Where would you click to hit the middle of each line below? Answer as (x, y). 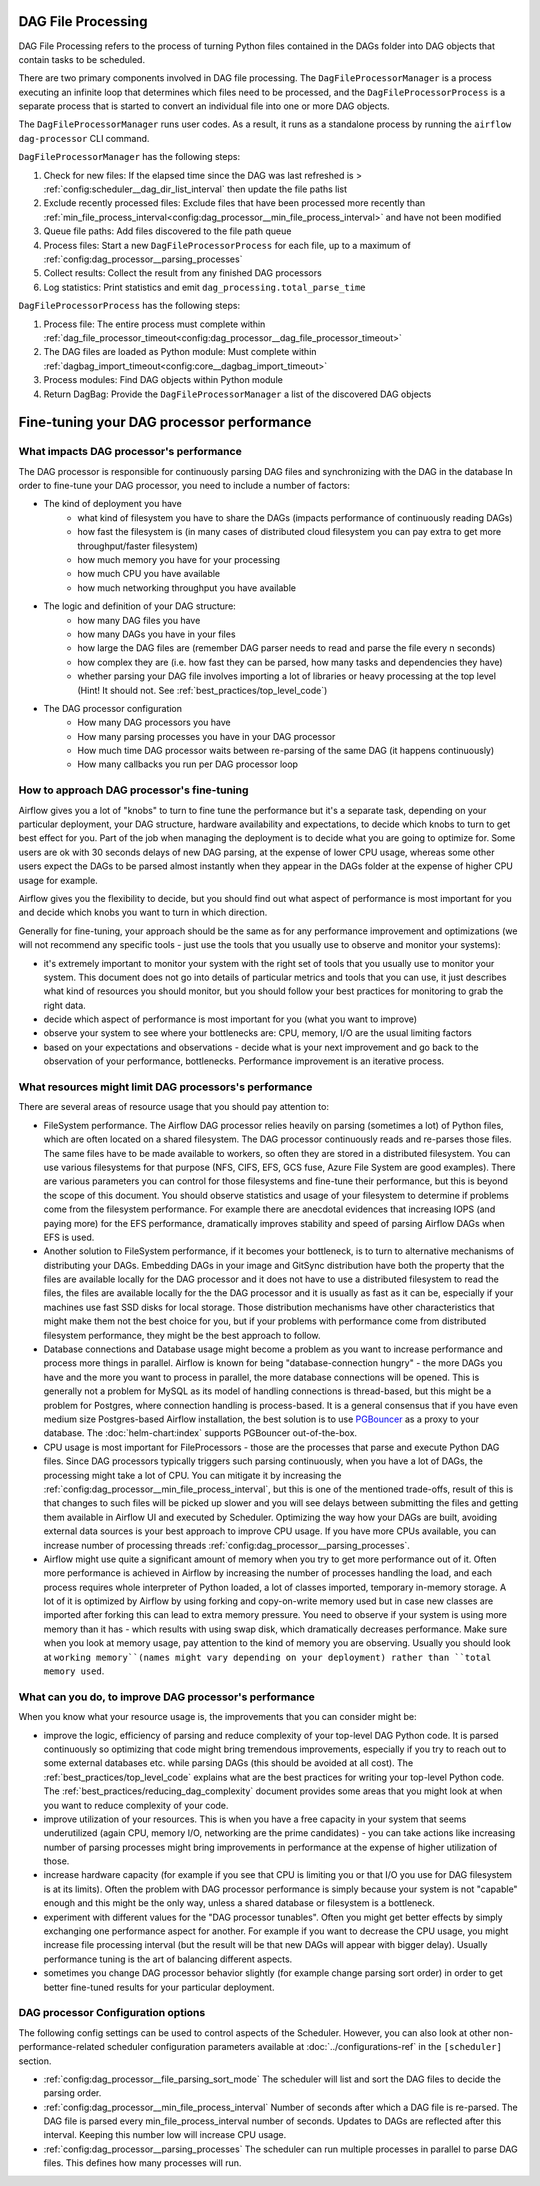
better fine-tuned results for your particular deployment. (159, 1987)
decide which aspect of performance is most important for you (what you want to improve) (230, 1019)
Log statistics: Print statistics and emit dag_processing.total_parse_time (204, 287)
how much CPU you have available (149, 574)
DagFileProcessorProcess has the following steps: (129, 306)
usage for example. (58, 880)
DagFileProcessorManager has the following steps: (129, 157)
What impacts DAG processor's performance (130, 452)
